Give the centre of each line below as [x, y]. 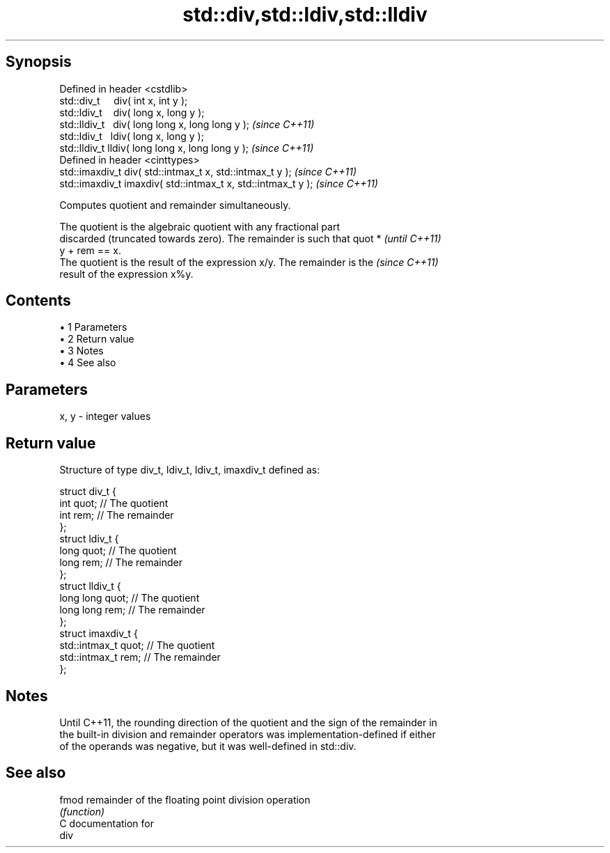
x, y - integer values [105, 416]
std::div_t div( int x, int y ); [124, 100]
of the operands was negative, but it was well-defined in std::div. [208, 746]
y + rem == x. [90, 250]
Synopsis [39, 62]
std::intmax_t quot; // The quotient [137, 645]
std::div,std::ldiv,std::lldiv [305, 15]
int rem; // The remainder [117, 515]
